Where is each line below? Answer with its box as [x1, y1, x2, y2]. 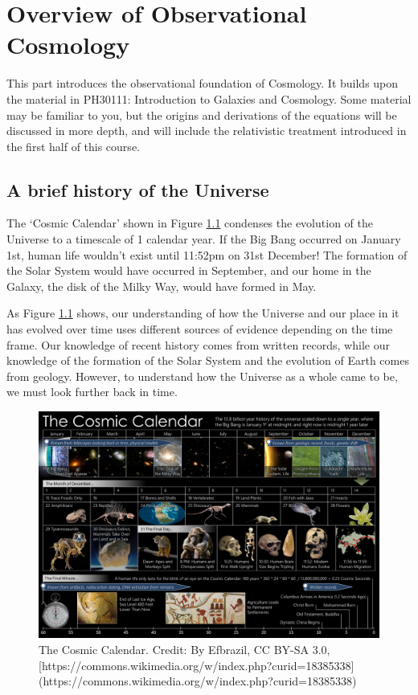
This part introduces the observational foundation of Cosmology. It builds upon [6, 75, 399, 92]
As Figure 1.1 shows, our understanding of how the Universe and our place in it [6, 305, 400, 321]
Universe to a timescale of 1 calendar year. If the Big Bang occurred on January [6, 231, 401, 247]
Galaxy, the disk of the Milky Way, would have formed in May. [6, 277, 317, 294]
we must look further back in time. [6, 383, 178, 400]
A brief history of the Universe [6, 177, 269, 202]
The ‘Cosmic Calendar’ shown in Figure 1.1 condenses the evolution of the [6, 215, 373, 231]
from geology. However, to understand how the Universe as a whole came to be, [6, 367, 398, 384]
